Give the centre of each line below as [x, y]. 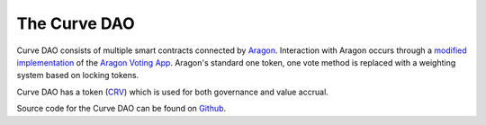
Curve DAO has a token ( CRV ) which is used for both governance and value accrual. [172, 92]
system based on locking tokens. [78, 76]
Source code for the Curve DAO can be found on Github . [121, 109]
